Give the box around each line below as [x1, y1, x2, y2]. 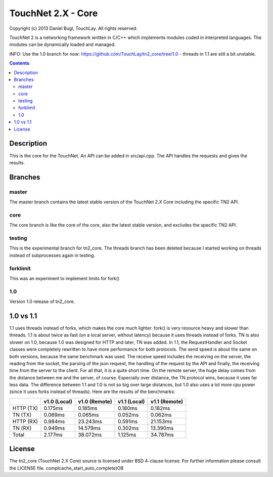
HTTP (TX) [12, 405, 38, 412]
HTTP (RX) [12, 418, 38, 425]
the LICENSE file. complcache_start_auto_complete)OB [9, 465, 124, 471]
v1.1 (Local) [117, 398, 145, 405]
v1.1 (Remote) [150, 398, 184, 405]
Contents [9, 60, 30, 66]
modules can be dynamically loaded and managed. [9, 41, 116, 48]
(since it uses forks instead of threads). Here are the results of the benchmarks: [9, 388, 175, 395]
